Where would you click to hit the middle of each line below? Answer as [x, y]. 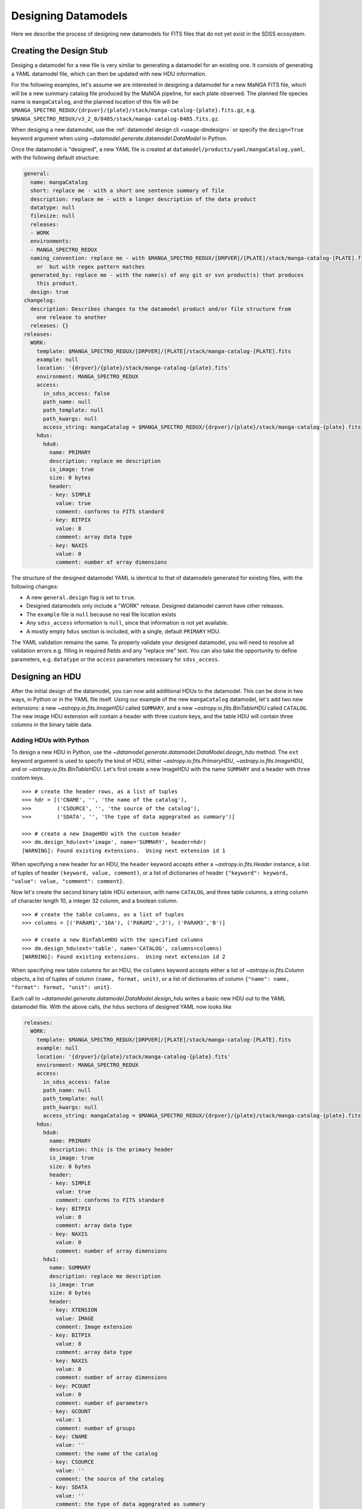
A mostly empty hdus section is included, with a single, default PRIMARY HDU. [123, 631]
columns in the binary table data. [52, 725]
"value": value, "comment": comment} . [68, 881]
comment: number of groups [95, 1428]
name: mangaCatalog [59, 182]
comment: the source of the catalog [110, 1479]
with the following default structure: [55, 158]
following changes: [35, 586]
